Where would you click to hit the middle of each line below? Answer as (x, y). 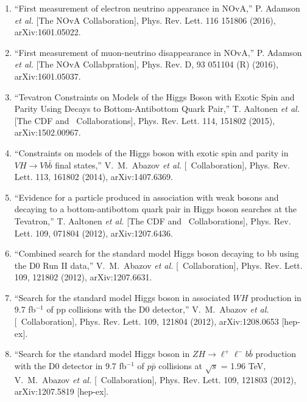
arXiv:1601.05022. (48, 32)
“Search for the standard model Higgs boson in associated (122, 297)
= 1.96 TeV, (243, 365)
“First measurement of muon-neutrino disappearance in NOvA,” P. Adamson (158, 52)
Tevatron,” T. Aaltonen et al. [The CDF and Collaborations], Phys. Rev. (153, 220)
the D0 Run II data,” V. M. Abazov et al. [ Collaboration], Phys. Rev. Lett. (158, 265)
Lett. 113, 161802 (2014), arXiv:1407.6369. (94, 177)
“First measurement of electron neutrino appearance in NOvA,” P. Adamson (157, 8)
